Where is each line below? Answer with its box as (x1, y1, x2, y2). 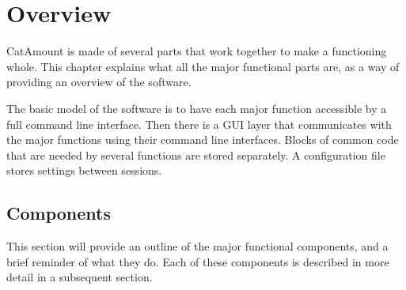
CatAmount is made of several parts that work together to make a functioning (6, 43, 387, 59)
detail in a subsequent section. (6, 269, 153, 285)
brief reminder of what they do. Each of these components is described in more (6, 253, 389, 269)
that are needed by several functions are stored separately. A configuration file (6, 146, 385, 163)
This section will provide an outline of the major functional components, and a (6, 238, 389, 254)
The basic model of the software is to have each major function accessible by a (6, 100, 387, 116)
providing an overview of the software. (6, 73, 192, 90)
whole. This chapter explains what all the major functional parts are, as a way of (6, 58, 400, 74)
